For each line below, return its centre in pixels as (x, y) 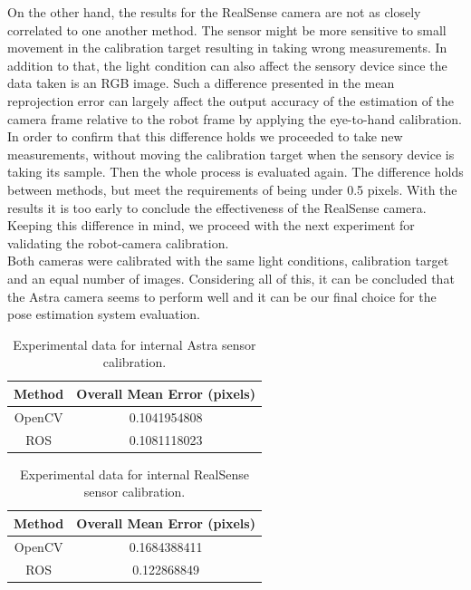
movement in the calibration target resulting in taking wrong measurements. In (227, 48)
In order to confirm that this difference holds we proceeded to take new (205, 136)
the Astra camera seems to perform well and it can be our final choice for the (222, 296)
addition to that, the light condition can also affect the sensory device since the (227, 65)
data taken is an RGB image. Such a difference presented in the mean (201, 83)
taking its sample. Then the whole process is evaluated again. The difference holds (235, 172)
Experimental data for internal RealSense (134, 474)
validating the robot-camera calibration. (118, 242)
